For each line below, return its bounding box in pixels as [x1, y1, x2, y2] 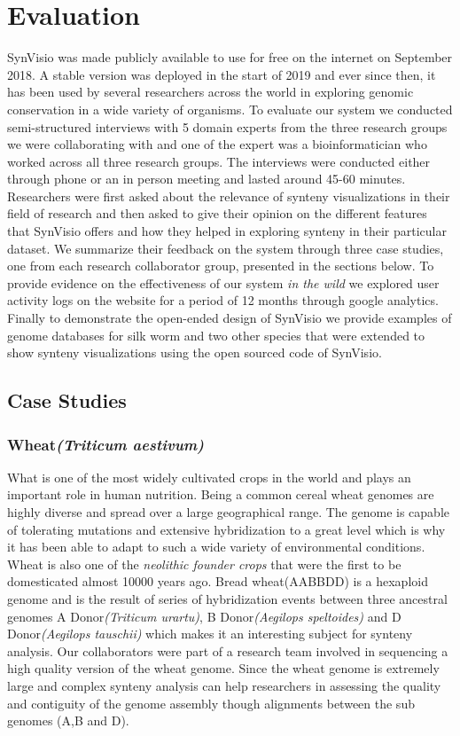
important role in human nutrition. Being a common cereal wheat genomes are [7, 485, 434, 504]
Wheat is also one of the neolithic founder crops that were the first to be [7, 554, 402, 573]
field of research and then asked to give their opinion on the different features [7, 204, 427, 223]
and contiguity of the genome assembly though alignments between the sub [7, 693, 415, 712]
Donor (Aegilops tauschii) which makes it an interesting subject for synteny [7, 624, 413, 643]
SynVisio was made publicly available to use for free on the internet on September [7, 48, 453, 67]
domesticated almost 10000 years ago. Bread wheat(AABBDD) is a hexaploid [7, 572, 428, 591]
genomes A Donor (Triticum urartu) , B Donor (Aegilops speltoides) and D [7, 607, 402, 625]
